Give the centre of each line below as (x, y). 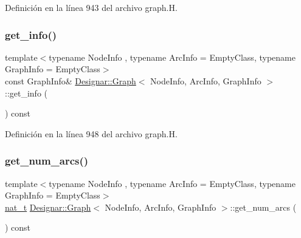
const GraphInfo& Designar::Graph (71, 81)
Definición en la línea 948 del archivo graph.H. (91, 133)
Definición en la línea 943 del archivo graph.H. (91, 7)
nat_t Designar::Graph (48, 207)
